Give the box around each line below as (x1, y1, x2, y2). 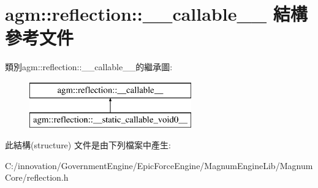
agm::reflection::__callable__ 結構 (5, 1, 308, 26)
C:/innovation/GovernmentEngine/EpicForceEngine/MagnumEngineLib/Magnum (5, 159, 313, 172)
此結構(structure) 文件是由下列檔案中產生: (5, 139, 171, 151)
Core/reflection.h (5, 171, 69, 184)
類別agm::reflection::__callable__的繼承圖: (5, 60, 173, 73)
